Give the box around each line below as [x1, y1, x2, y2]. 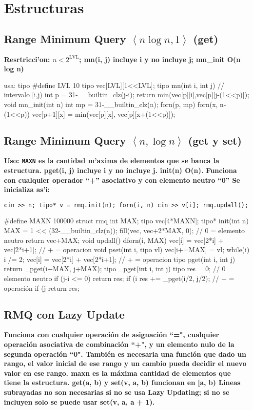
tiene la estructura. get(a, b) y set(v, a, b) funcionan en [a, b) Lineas [4, 377, 241, 388]
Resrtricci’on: [4, 54, 50, 64]
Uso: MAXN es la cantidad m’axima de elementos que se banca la [4, 155, 219, 166]
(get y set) [188, 132, 242, 148]
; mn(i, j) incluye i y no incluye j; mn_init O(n [79, 54, 241, 64]
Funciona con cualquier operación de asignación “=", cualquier [4, 329, 219, 340]
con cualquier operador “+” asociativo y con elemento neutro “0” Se [4, 174, 240, 185]
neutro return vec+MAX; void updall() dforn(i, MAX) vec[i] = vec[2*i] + [4, 235, 224, 245]
